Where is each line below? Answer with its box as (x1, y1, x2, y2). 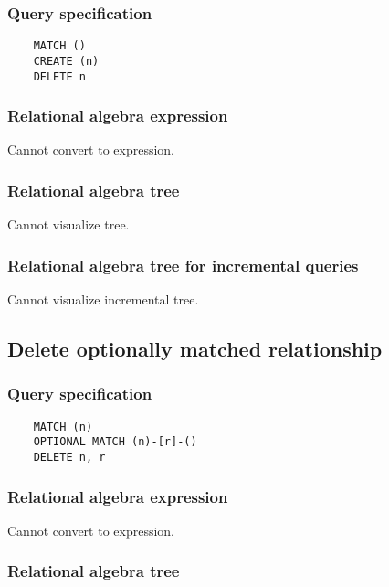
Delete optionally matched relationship (7, 335, 383, 363)
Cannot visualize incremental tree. (7, 290, 199, 309)
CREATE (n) (33, 54, 100, 68)
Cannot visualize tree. (7, 215, 130, 234)
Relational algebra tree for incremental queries (7, 253, 359, 276)
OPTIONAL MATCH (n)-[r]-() (33, 435, 197, 449)
